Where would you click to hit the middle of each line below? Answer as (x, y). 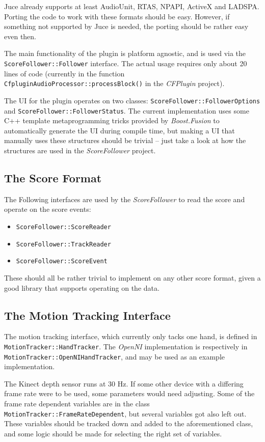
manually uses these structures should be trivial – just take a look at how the (125, 140)
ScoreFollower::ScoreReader (63, 227)
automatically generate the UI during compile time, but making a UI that (120, 130)
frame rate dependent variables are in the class (77, 403)
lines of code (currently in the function (64, 73)
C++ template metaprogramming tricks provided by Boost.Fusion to (112, 120)
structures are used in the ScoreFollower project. (80, 150)
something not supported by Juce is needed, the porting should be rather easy (126, 26)
